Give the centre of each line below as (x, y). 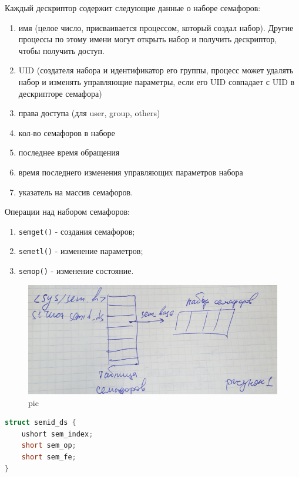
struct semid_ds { (41, 423)
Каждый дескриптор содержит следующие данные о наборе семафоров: (133, 8)
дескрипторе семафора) (60, 93)
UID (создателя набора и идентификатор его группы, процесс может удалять (156, 70)
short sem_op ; (49, 446)
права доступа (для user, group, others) (89, 113)
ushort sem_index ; (57, 434)
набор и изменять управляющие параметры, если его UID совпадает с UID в (157, 81)
